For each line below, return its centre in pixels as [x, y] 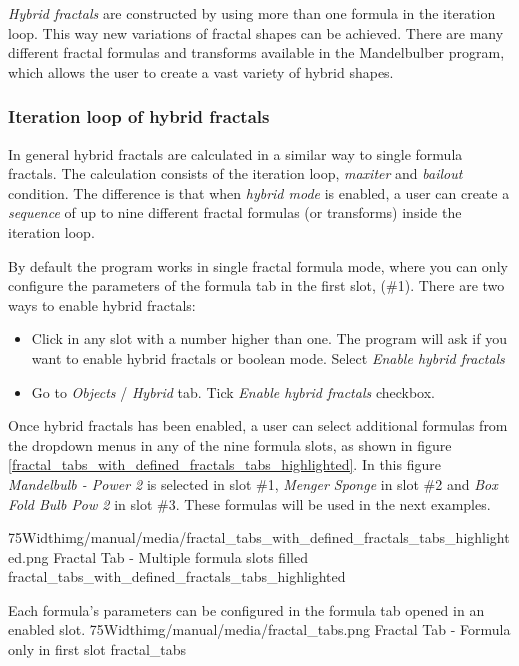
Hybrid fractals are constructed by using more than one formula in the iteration [252, 13]
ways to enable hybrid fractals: [102, 304]
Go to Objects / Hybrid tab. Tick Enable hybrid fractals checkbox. [233, 391]
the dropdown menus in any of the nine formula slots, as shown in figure [230, 444]
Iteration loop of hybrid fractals [139, 116]
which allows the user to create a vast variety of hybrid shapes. [201, 71]
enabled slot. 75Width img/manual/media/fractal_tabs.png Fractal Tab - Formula [259, 629]
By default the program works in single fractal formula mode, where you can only [258, 265]
